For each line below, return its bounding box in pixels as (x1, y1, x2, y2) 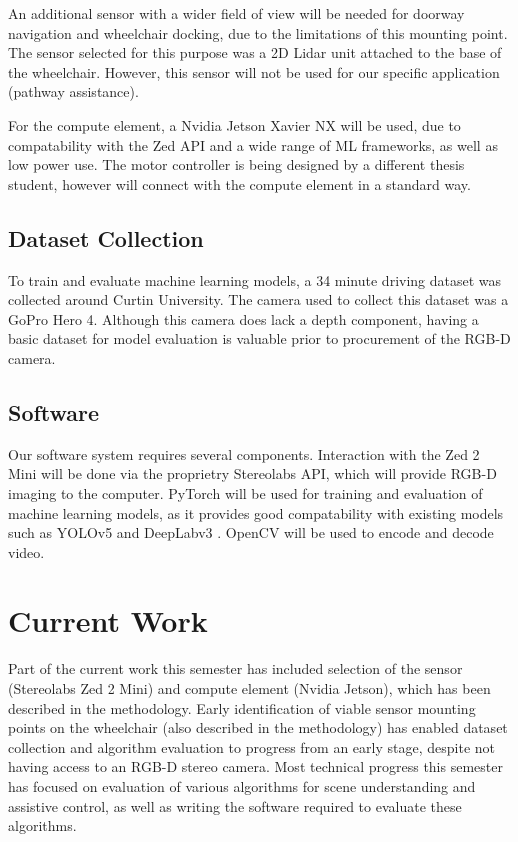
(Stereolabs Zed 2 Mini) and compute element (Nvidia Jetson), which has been (8, 678, 491, 698)
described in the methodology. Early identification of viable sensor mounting (8, 697, 476, 718)
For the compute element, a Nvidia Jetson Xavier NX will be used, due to (8, 114, 461, 135)
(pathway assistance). (8, 81, 139, 102)
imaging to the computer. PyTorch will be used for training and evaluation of (8, 482, 483, 503)
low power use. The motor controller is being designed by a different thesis (8, 154, 465, 175)
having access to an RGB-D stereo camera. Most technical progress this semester (8, 756, 503, 777)
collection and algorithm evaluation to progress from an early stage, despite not (8, 736, 496, 757)
